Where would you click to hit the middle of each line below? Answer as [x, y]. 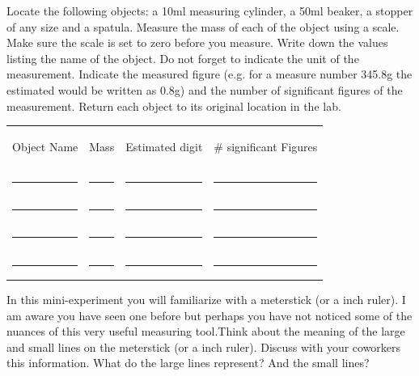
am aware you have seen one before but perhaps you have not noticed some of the [209, 315]
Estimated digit [164, 146]
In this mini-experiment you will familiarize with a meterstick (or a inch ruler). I [206, 299]
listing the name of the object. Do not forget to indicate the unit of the [183, 58]
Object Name [45, 146]
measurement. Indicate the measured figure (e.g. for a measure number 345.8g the [209, 74]
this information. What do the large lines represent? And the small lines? [188, 363]
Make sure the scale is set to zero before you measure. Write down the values [197, 42]
